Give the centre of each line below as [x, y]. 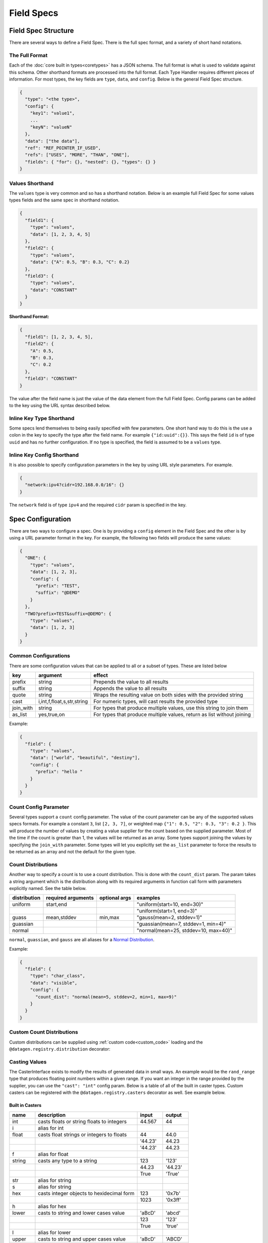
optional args [115, 898]
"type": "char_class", [58, 976]
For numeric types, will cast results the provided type [156, 702]
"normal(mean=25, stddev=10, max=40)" [185, 931]
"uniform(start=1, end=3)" [167, 911]
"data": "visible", [54, 983]
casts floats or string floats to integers [82, 1121]
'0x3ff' [173, 1200]
